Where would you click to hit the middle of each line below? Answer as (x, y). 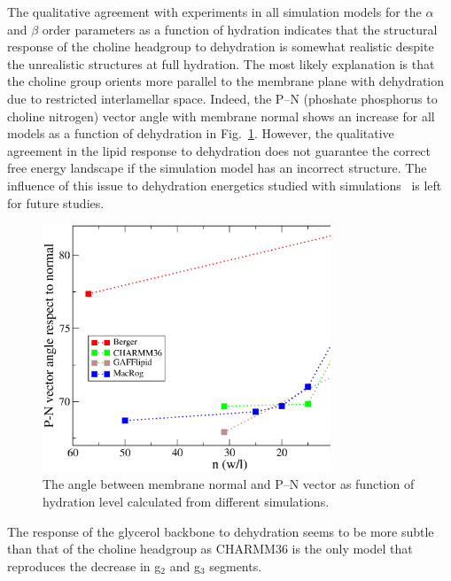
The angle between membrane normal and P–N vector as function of (229, 484)
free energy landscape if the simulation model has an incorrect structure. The (217, 168)
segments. (236, 566)
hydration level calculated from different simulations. (186, 501)
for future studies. (56, 202)
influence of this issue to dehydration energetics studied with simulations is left (225, 185)
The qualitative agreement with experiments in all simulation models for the (214, 12)
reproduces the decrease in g (84, 566)
